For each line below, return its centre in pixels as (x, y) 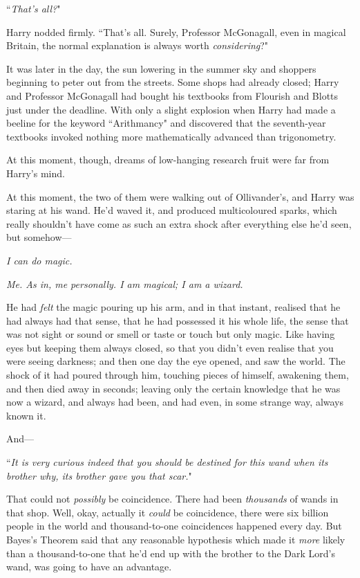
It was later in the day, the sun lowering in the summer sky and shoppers (161, 68)
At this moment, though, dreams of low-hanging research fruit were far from (168, 160)
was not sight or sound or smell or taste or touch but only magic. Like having (171, 334)
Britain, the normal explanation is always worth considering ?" (138, 45)
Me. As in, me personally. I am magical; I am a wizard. (125, 283)
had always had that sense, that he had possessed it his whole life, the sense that (178, 320)
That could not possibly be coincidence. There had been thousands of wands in (172, 499)
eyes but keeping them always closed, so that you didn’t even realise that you (170, 347)
